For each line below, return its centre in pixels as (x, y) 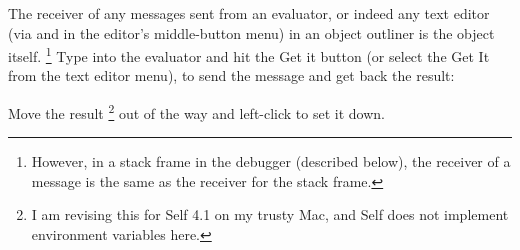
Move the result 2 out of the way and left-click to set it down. (196, 111)
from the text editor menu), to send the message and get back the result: (231, 75)
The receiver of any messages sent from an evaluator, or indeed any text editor (249, 13)
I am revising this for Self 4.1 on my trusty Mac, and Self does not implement (270, 214)
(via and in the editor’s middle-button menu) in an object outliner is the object (251, 32)
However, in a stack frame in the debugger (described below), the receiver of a (271, 161)
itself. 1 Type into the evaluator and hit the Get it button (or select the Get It (249, 54)
